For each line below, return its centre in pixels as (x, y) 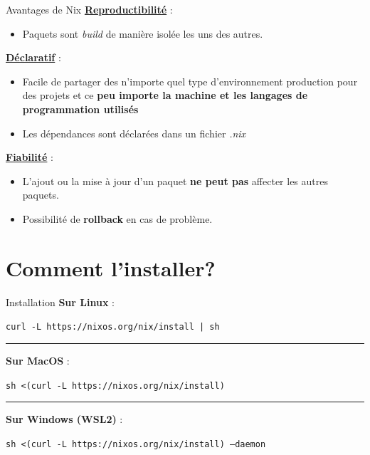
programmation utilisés (80, 109)
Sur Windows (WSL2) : (64, 419)
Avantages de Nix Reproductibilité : (89, 9)
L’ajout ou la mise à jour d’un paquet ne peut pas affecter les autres (175, 181)
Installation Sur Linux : (60, 302)
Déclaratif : (33, 57)
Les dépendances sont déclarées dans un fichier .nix (134, 133)
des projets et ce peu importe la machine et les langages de (165, 95)
